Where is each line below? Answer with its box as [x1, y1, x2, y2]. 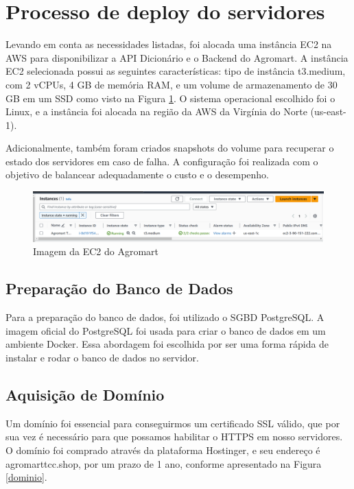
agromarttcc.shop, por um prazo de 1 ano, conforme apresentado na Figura [5, 456, 322, 470]
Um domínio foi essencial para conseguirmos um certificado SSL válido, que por [5, 416, 340, 430]
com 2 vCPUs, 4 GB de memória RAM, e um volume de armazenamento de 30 [5, 77, 338, 91]
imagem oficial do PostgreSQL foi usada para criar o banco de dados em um [5, 323, 326, 337]
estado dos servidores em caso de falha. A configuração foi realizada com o [5, 154, 318, 168]
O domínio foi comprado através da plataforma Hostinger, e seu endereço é [5, 442, 320, 457]
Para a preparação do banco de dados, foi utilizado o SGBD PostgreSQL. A [5, 310, 324, 324]
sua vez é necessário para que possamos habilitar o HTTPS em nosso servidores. [5, 429, 343, 444]
